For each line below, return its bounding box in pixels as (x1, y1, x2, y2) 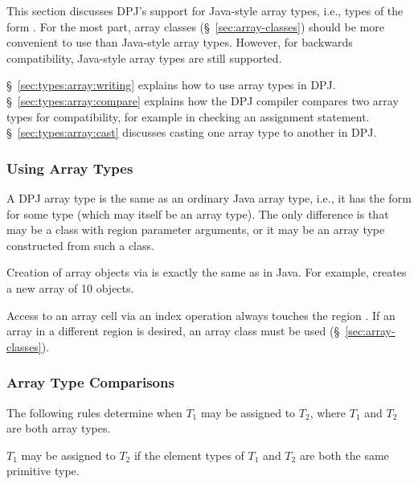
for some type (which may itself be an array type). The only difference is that (6, 205, 389, 222)
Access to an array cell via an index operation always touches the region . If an (6, 306, 395, 323)
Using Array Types (6, 158, 133, 178)
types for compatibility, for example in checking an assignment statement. (6, 108, 370, 125)
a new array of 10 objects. (6, 279, 134, 296)
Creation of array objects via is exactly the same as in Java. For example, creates (6, 264, 407, 281)
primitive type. (6, 462, 80, 479)
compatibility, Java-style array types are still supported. (6, 49, 282, 66)
